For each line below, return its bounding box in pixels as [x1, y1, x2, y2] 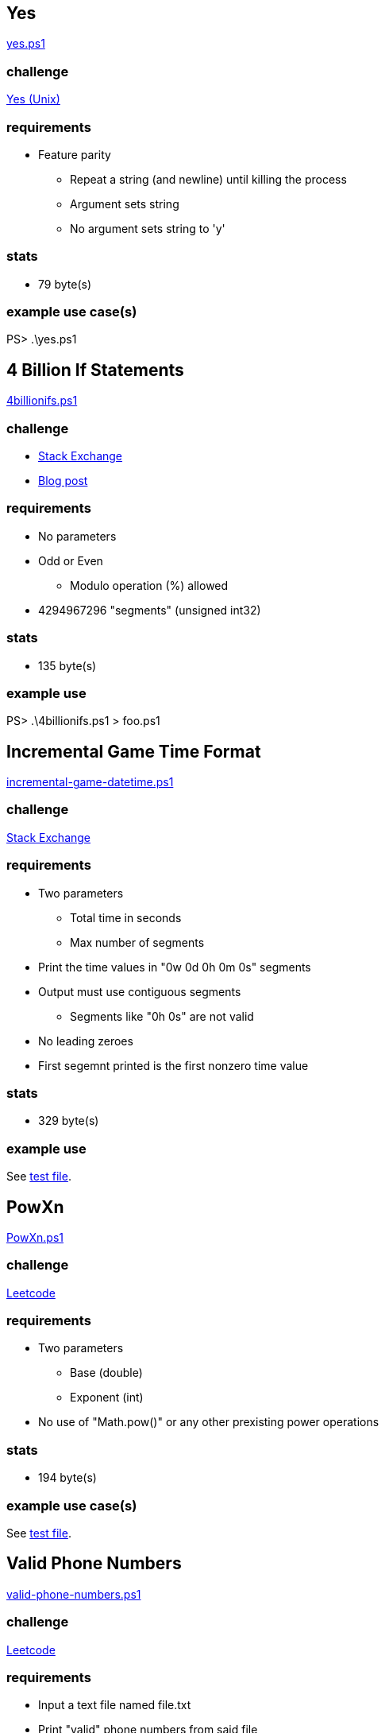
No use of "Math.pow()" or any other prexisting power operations [38, 1415, 379, 1429]
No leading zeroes [38, 1033, 133, 1048]
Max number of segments [70, 935, 205, 949]
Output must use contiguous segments [38, 984, 241, 998]
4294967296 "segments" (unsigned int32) [38, 603, 261, 617]
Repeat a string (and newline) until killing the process [70, 172, 347, 186]
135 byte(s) [38, 658, 97, 673]
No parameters [38, 529, 117, 543]
